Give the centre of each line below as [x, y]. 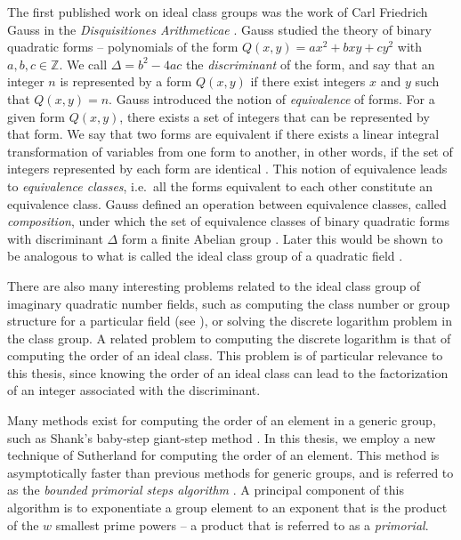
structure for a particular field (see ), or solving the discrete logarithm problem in [230, 321]
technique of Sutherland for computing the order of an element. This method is [223, 455]
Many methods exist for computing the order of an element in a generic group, [222, 420]
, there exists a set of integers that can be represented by [275, 116]
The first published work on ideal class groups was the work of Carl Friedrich [218, 12]
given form [36, 116]
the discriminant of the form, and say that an [311, 64]
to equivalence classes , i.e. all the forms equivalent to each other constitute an [220, 185]
